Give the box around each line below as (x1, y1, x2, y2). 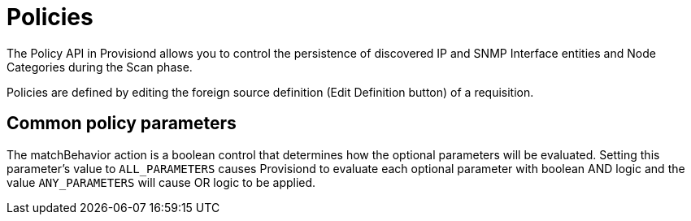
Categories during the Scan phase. (7, 59, 193, 74)
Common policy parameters (7, 113, 237, 134)
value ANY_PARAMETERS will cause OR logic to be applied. (7, 175, 316, 189)
